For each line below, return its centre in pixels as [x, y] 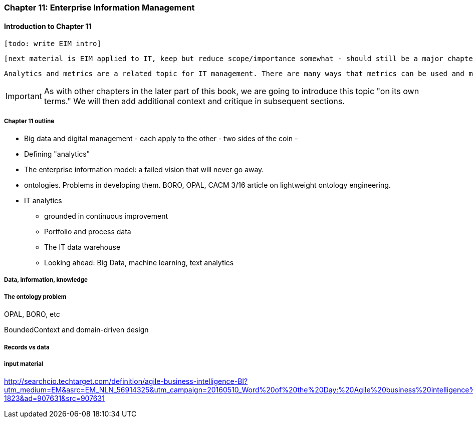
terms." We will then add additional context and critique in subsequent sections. [194, 101]
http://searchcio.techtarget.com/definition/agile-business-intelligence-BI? [126, 381]
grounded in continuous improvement [106, 216]
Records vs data [27, 347]
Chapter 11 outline [29, 121]
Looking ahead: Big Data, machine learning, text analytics [139, 263]
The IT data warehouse [82, 247]
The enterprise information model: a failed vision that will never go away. [144, 169]
